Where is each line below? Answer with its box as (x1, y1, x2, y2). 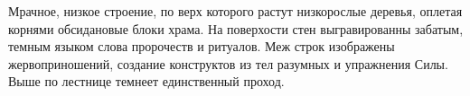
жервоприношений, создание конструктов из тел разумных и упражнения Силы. (8, 54, 448, 73)
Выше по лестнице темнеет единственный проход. (8, 72, 285, 91)
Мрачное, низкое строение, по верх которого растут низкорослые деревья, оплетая (8, 2, 463, 20)
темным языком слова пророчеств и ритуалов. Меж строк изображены (8, 37, 395, 56)
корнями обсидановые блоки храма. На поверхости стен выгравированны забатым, (8, 19, 464, 38)
